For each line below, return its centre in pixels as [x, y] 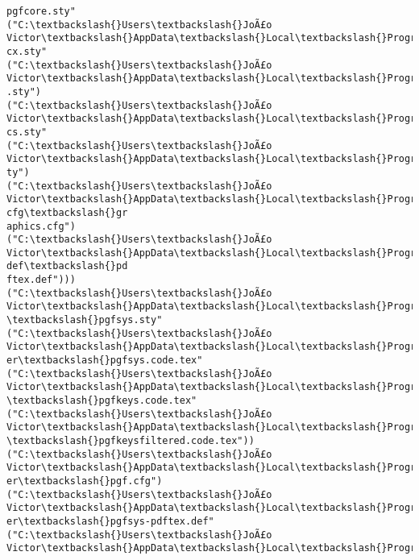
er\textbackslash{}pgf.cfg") [85, 481]
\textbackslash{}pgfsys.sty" [85, 320]
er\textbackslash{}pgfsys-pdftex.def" [110, 521]
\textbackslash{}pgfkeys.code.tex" [102, 401]
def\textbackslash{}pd [67, 266]
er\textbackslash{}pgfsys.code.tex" [105, 361]
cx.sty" [27, 51]
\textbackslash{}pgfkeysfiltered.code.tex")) [131, 441]
